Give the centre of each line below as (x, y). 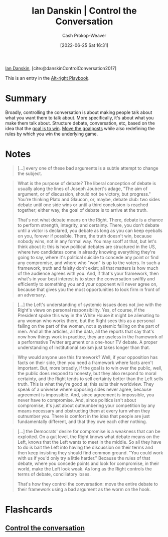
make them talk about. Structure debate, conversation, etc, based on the (80, 123)
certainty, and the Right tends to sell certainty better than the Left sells (90, 379)
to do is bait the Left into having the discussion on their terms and (85, 447)
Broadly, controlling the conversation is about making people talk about (79, 112)
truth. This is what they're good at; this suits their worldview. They (86, 384)
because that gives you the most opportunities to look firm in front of (89, 289)
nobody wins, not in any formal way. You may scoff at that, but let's (87, 241)
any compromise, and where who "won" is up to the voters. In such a (89, 263)
